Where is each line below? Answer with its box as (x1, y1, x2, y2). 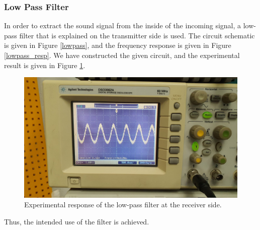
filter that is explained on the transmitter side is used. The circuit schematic (19, 30, 255, 40)
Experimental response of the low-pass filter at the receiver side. (24, 199, 222, 210)
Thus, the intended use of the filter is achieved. (4, 216, 149, 226)
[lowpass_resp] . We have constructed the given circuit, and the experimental (4, 50, 240, 60)
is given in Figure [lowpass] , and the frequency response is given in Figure (4, 40, 231, 50)
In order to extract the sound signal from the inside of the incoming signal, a (4, 20, 241, 31)
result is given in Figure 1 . (4, 60, 85, 70)
